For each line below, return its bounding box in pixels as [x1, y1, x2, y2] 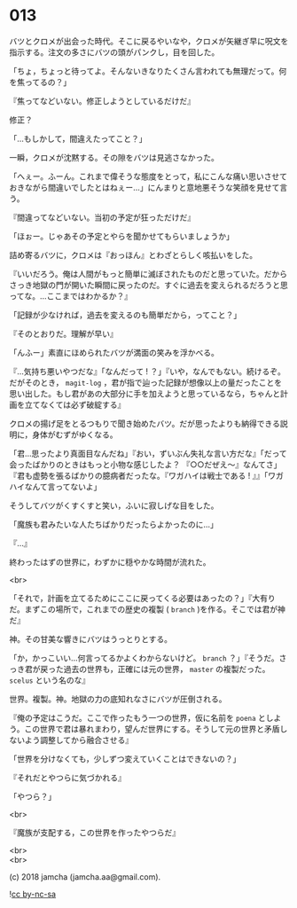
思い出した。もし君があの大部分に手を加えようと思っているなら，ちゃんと [9, 387, 281, 399]
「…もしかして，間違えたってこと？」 [9, 133, 147, 144]
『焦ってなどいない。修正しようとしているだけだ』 [9, 95, 195, 106]
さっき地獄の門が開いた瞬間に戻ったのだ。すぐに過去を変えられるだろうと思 [9, 279, 288, 290]
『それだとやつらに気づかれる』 [9, 772, 126, 783]
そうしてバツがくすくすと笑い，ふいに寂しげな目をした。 [9, 500, 219, 511]
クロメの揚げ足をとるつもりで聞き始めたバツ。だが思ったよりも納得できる [9, 418, 281, 428]
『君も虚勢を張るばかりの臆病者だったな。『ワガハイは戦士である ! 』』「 [9, 470, 269, 481]
